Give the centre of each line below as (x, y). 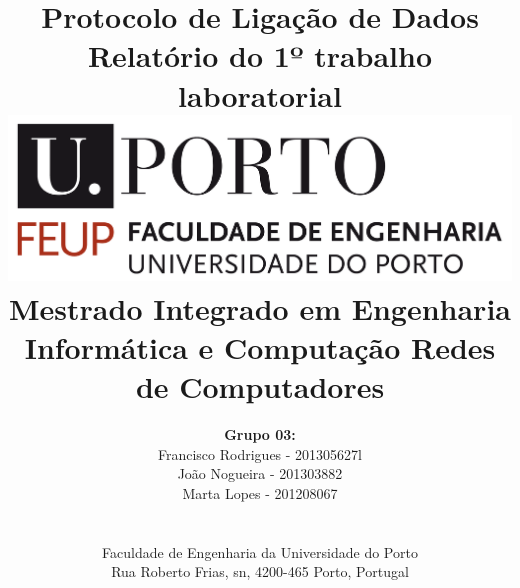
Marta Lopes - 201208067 (260, 493)
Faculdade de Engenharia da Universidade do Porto (260, 551)
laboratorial (260, 94)
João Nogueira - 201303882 (260, 473)
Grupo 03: (260, 434)
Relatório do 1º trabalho (260, 55)
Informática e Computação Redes (260, 347)
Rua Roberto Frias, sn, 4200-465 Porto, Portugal (260, 571)
